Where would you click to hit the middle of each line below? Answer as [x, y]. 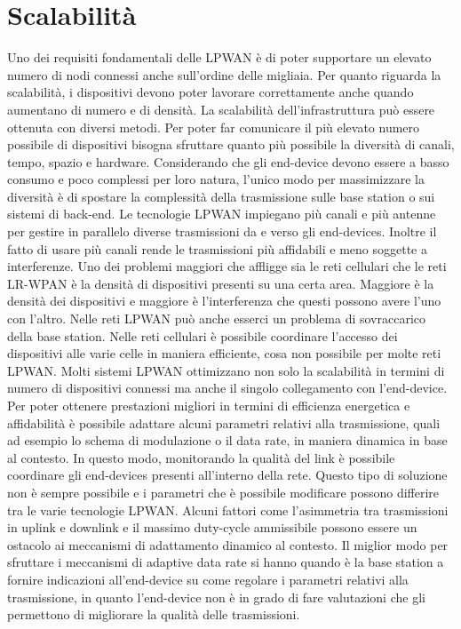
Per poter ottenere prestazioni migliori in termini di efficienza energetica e [209, 405]
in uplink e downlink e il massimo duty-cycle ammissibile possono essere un [212, 527]
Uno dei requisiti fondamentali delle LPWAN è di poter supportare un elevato [219, 57]
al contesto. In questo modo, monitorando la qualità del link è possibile [201, 457]
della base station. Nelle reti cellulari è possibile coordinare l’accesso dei [203, 335]
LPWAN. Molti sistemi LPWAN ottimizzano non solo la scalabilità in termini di [226, 370]
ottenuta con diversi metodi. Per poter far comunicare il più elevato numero [214, 127]
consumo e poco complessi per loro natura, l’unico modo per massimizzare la [216, 179]
